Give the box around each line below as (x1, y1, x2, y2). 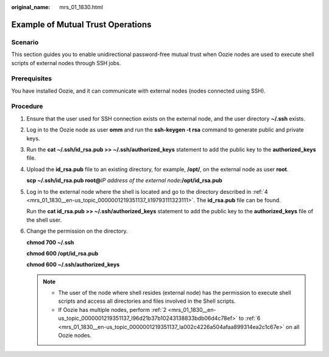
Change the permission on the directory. (26, 227, 128, 235)
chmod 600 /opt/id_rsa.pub (26, 250, 99, 257)
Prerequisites (11, 74, 52, 83)
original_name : (11, 4, 51, 10)
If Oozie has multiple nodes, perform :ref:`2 (58, 306, 167, 313)
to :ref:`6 (238, 314, 261, 322)
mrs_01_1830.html (59, 4, 104, 10)
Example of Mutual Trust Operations (11, 19, 152, 30)
